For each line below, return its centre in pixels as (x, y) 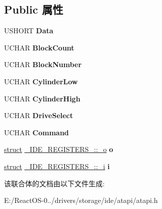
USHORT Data (29, 31)
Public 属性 (34, 9)
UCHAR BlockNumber (43, 64)
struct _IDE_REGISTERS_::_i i (57, 166)
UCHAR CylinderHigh (42, 98)
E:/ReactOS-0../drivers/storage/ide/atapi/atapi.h (81, 200)
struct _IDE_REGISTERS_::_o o (59, 149)
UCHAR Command (36, 132)
